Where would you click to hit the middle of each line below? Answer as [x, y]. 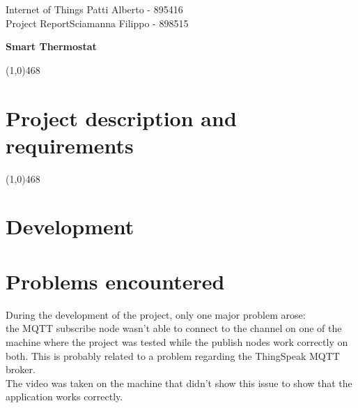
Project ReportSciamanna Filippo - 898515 [97, 23]
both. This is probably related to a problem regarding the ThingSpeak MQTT [173, 355]
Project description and [121, 118]
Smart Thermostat [51, 46]
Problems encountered [115, 281]
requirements [70, 145]
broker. [21, 369]
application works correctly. [64, 396]
